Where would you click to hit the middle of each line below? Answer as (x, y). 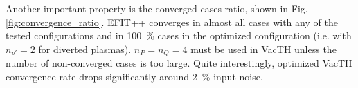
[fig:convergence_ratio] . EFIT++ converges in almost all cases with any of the (172, 22)
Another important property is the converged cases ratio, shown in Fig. (157, 8)
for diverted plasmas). (85, 48)
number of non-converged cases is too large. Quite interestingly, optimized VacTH (179, 63)
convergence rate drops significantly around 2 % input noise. (134, 76)
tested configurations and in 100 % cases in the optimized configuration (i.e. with (179, 35)
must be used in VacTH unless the (263, 48)
